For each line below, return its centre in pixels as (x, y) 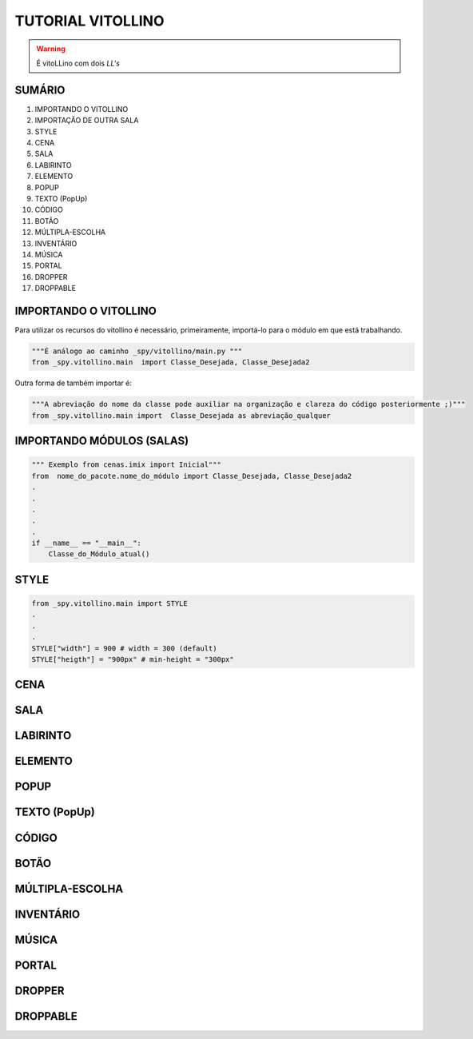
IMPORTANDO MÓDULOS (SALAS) (102, 441)
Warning (51, 49)
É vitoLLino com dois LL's (78, 63)
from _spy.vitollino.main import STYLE (109, 604)
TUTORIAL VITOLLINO (89, 21)
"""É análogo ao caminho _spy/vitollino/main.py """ (137, 351)
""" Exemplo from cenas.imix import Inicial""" (126, 465)
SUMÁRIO (40, 90)
